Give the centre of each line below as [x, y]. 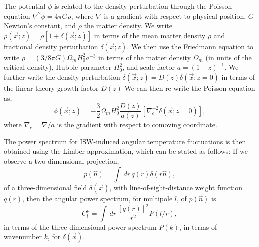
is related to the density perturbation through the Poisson [143, 6]
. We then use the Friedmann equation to [190, 46]
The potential [25, 6]
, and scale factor [148, 67]
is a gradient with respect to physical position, [175, 16]
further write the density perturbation [62, 77]
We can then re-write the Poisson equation [190, 88]
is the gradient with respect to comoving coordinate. [137, 125]
